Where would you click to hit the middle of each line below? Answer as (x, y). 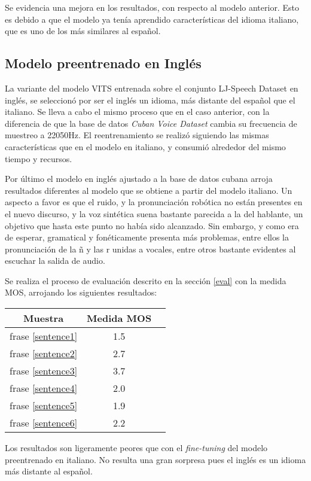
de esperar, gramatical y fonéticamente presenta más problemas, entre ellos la (147, 237)
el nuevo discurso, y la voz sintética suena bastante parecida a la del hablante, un (154, 213)
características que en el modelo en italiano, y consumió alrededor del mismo (145, 146)
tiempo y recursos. (39, 158)
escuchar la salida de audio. (55, 261)
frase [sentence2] (44, 354)
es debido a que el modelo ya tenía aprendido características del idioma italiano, (152, 19)
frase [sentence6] (44, 423)
